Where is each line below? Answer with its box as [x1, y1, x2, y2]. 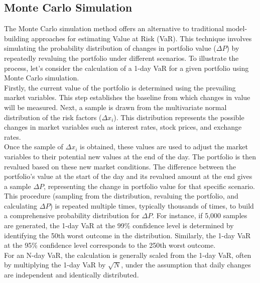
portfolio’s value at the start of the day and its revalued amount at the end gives [4, 171, 252, 181]
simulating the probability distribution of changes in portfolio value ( [4, 43, 216, 53]
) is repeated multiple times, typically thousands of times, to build [50, 200, 254, 211]
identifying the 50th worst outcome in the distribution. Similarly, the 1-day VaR [4, 230, 251, 240]
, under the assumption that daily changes [121, 259, 251, 270]
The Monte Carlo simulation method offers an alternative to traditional [4, 23, 224, 34]
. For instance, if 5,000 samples [152, 210, 247, 221]
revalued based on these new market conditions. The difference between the [4, 161, 236, 171]
